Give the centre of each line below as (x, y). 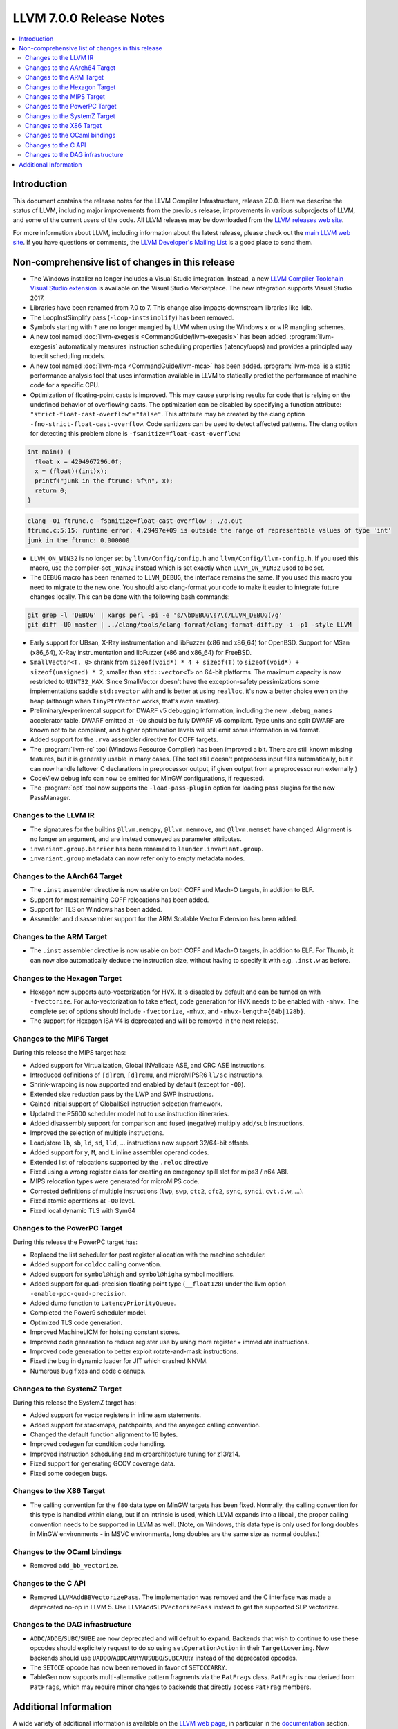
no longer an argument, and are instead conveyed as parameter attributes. (136, 839)
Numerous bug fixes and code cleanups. (88, 1371)
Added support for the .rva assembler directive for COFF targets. (124, 739)
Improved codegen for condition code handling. (98, 1444)
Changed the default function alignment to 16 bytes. (104, 1434)
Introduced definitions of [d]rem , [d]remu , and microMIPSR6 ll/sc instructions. (147, 1075)
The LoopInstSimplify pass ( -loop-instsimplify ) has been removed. (132, 317)
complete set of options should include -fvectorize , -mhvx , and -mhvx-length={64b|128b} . (168, 1011)
